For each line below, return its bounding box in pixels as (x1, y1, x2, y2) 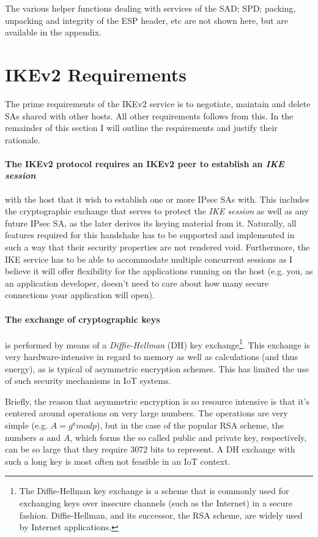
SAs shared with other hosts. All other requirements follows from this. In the (5, 109, 294, 122)
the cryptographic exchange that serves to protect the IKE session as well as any (5, 205, 309, 217)
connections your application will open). (5, 288, 155, 301)
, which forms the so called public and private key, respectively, (70, 430, 307, 443)
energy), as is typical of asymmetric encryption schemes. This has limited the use (5, 362, 309, 375)
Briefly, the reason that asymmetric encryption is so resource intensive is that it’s (5, 394, 310, 407)
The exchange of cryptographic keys (5, 312, 160, 325)
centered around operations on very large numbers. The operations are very (5, 407, 288, 419)
